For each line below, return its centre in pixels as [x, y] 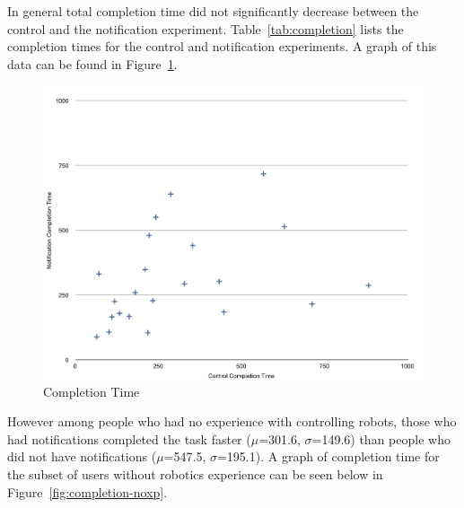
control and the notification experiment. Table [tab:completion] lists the [206, 28]
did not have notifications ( [82, 456]
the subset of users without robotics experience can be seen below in [195, 473]
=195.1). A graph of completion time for [328, 456]
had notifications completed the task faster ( [129, 438]
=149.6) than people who [381, 438]
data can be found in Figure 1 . [92, 63]
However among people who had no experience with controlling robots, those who [232, 421]
